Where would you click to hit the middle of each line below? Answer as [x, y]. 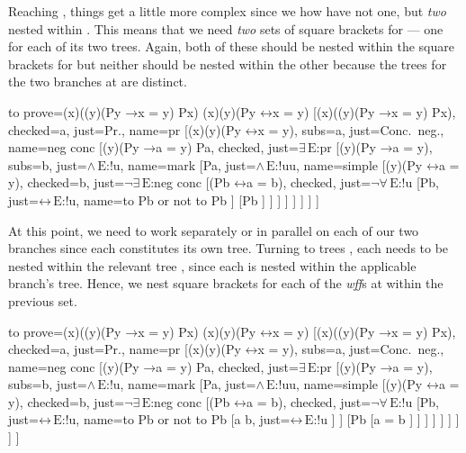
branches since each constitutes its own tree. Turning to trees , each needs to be [229, 248]
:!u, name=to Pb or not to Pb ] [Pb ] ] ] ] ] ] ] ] [190, 199]
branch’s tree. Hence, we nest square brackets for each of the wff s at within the [226, 283]
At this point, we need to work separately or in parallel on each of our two [214, 230]
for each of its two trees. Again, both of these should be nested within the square [232, 46]
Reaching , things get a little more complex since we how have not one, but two [227, 11]
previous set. [43, 300]
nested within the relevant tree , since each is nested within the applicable [212, 265]
